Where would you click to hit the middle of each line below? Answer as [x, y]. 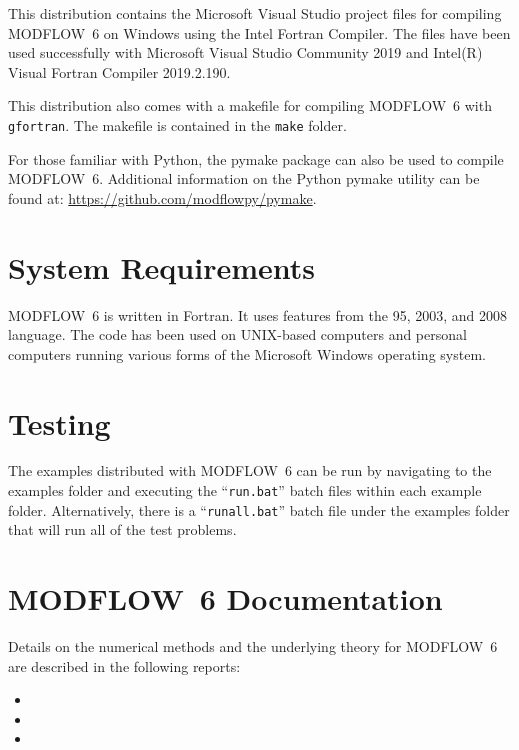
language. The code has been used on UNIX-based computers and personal [237, 334]
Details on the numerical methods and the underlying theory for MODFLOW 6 [253, 646]
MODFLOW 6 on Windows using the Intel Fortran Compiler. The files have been [259, 32]
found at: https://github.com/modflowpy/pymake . [162, 197]
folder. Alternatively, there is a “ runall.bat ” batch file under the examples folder [259, 509]
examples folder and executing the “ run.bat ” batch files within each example [245, 490]
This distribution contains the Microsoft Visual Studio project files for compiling [255, 13]
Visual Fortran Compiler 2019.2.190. [119, 71]
